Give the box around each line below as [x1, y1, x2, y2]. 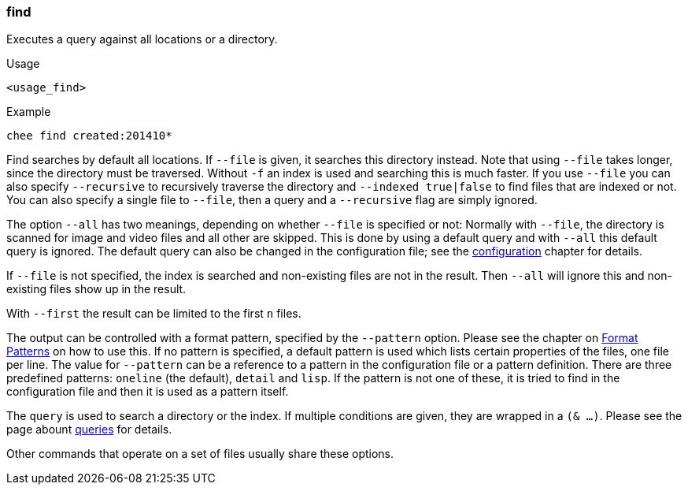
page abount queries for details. [6, 422, 172, 437]
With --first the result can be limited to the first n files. [6, 307, 301, 321]
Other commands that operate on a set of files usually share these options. [6, 447, 394, 461]
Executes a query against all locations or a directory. [6, 32, 278, 46]
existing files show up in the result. [6, 282, 187, 296]
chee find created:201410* [6, 129, 172, 143]
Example [6, 105, 51, 119]
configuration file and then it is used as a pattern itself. [6, 385, 289, 399]
